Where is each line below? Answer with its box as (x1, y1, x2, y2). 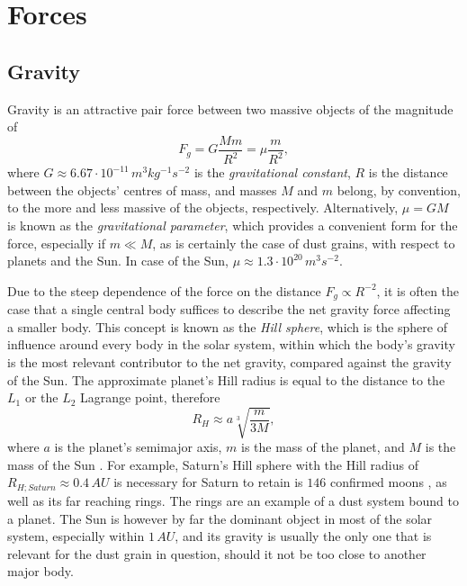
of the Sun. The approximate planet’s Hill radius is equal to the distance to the (7, 370, 445, 389)
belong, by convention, (337, 180, 461, 199)
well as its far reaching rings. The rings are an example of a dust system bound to (7, 491, 459, 509)
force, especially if (7, 233, 106, 252)
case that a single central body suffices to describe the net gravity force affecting (7, 300, 451, 319)
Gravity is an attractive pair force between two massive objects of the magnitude (7, 99, 454, 118)
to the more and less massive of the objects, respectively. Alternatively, (7, 198, 399, 217)
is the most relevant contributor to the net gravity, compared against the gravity (7, 352, 452, 371)
